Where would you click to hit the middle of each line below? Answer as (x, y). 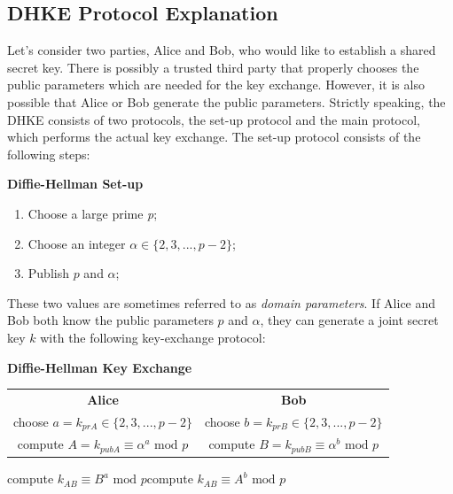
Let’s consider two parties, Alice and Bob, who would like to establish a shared (222, 50)
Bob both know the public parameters (110, 320)
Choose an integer (77, 243)
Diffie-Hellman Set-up (75, 184)
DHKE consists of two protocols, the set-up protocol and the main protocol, (214, 119)
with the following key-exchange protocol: (153, 337)
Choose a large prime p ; (93, 213)
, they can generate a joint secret (349, 320)
